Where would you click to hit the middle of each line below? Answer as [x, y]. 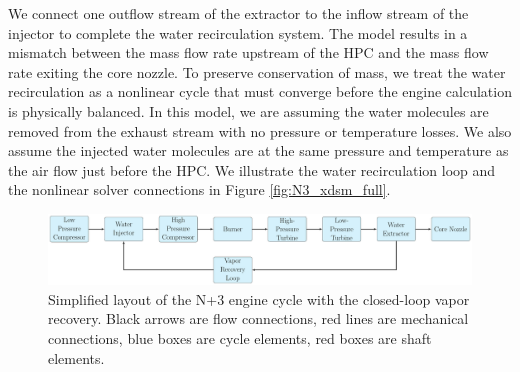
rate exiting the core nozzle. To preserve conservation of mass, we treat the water [257, 71]
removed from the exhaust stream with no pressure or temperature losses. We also [260, 130]
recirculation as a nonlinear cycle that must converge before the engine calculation [260, 91]
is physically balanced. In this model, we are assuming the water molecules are [248, 110]
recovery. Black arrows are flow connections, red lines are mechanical [258, 318]
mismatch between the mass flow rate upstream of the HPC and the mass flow [248, 52]
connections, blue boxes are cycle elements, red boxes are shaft [240, 337]
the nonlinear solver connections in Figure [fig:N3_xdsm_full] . [199, 189]
